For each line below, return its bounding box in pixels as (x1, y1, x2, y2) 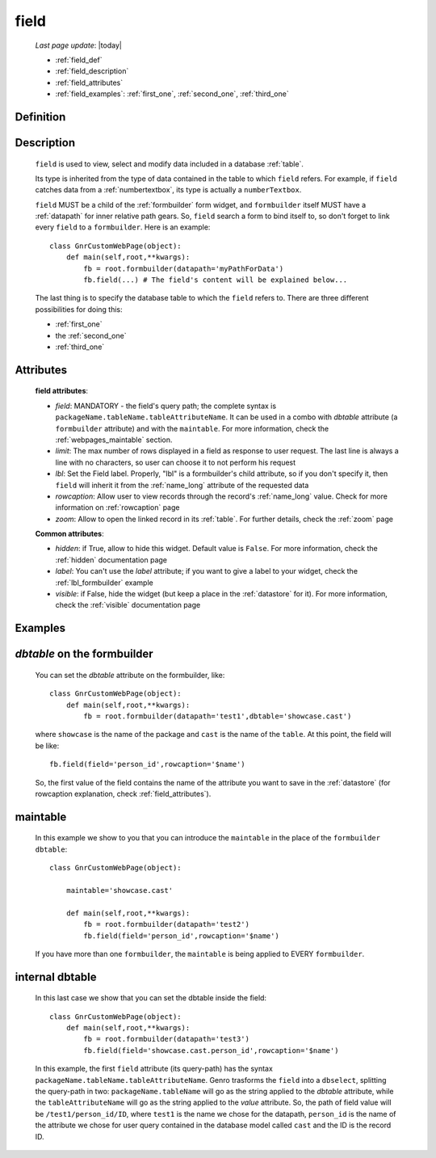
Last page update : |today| (35, 40, 123, 50)
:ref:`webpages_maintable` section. (55, 435, 173, 444)
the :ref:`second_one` (55, 331, 127, 340)
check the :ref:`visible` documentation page (55, 600, 201, 610)
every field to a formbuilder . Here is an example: (35, 222, 211, 232)
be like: (35, 740, 60, 751)
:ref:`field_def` (55, 55, 103, 65)
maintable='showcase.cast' (65, 886, 174, 895)
